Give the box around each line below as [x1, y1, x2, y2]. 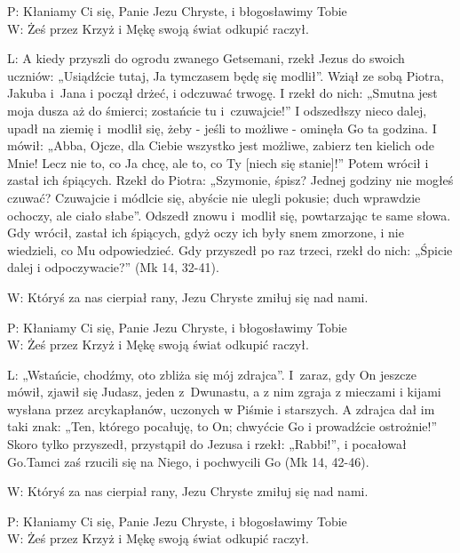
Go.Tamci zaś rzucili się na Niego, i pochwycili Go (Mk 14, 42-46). [7, 452, 369, 470]
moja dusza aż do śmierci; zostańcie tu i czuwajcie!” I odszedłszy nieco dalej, [7, 100, 427, 119]
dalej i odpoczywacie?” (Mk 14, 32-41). [7, 258, 219, 276]
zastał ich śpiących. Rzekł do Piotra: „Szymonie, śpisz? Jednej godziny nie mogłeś [7, 171, 454, 189]
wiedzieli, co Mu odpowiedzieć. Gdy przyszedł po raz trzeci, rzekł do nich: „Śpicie [7, 240, 453, 259]
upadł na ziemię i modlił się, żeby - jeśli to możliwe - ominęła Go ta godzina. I [7, 118, 437, 137]
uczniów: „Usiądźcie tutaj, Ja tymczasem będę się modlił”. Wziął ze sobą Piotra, [7, 66, 444, 84]
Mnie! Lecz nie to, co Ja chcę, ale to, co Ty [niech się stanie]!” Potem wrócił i [7, 153, 429, 172]
